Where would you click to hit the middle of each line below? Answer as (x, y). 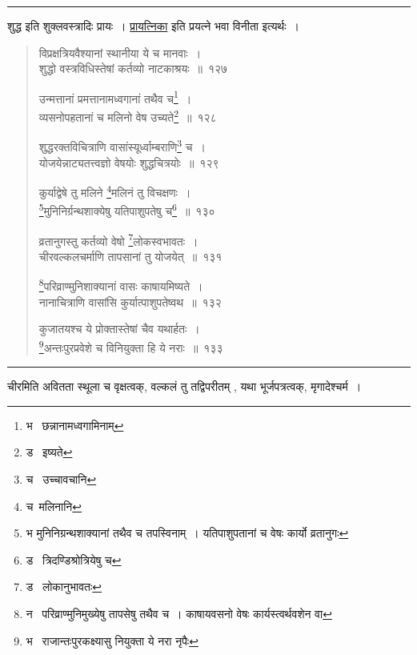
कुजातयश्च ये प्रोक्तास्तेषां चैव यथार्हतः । (119, 329)
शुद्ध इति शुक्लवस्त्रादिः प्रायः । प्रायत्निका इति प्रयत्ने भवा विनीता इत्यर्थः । (154, 26)
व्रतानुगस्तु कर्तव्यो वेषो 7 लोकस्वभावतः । (118, 239)
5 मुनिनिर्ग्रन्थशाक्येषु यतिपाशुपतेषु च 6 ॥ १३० (127, 210)
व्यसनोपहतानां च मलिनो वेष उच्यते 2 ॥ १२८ (128, 116)
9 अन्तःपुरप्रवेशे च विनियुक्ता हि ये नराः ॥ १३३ (131, 346)
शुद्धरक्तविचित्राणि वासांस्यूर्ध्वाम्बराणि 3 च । (122, 145)
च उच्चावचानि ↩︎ (61, 478)
